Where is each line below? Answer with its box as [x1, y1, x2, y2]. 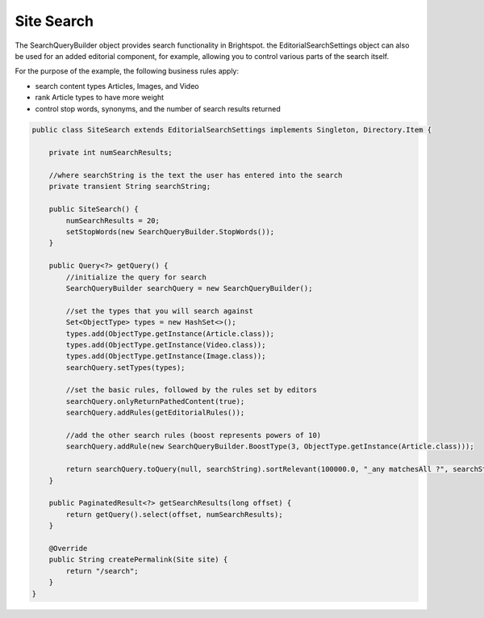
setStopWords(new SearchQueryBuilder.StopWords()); [65, 227, 275, 236]
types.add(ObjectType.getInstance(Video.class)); [65, 340, 266, 349]
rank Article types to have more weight [35, 93, 165, 103]
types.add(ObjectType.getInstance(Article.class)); [65, 329, 275, 338]
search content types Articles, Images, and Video [35, 81, 199, 90]
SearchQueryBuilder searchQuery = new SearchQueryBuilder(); [65, 284, 313, 292]
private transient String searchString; [48, 182, 211, 191]
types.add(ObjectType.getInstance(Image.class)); [65, 351, 266, 361]
